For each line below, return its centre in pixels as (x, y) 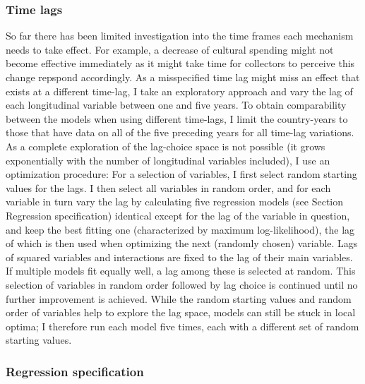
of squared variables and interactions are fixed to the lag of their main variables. (179, 257)
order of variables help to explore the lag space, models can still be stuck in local (181, 312)
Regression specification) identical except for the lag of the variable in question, (178, 215)
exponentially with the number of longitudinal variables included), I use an (168, 160)
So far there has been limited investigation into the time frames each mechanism (180, 36)
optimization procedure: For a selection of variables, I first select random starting (181, 174)
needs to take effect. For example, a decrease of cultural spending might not (170, 49)
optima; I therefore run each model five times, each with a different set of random (182, 326)
